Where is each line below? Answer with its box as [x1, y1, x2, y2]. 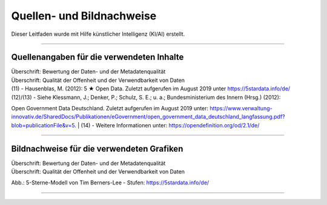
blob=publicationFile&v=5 [11, 121, 75, 129]
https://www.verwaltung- [210, 105, 272, 112]
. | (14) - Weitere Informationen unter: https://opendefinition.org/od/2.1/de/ [74, 121, 260, 129]
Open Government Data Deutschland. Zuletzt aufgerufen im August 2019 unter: [11, 105, 209, 112]
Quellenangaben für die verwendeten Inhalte [11, 52, 184, 62]
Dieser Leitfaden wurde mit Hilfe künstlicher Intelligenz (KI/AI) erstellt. [11, 30, 185, 38]
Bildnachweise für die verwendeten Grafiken [11, 143, 183, 154]
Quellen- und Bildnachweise [11, 9, 157, 22]
